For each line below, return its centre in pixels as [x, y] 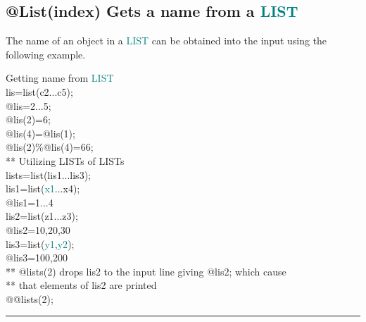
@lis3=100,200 [37, 258]
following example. [46, 54]
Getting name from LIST [60, 78]
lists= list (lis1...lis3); [48, 174]
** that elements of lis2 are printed [81, 285]
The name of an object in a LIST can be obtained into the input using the [166, 41]
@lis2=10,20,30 [38, 229]
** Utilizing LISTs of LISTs [65, 160]
